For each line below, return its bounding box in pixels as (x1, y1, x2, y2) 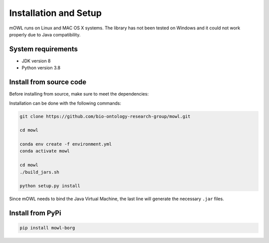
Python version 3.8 (21, 65, 61, 71)
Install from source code (9, 78, 87, 87)
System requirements (9, 45, 78, 53)
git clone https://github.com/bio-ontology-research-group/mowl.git (19, 114, 191, 119)
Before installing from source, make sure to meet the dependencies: (9, 91, 149, 97)
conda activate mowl (19, 148, 70, 154)
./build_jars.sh (19, 169, 60, 175)
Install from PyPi (9, 209, 62, 218)
